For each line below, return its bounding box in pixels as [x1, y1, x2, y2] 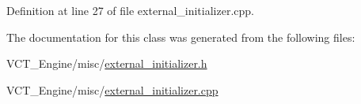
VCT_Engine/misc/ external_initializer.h [6, 55, 207, 72]
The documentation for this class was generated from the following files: [6, 28, 355, 45]
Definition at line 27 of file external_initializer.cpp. [6, 2, 254, 18]
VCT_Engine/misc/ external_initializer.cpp [6, 81, 218, 98]
